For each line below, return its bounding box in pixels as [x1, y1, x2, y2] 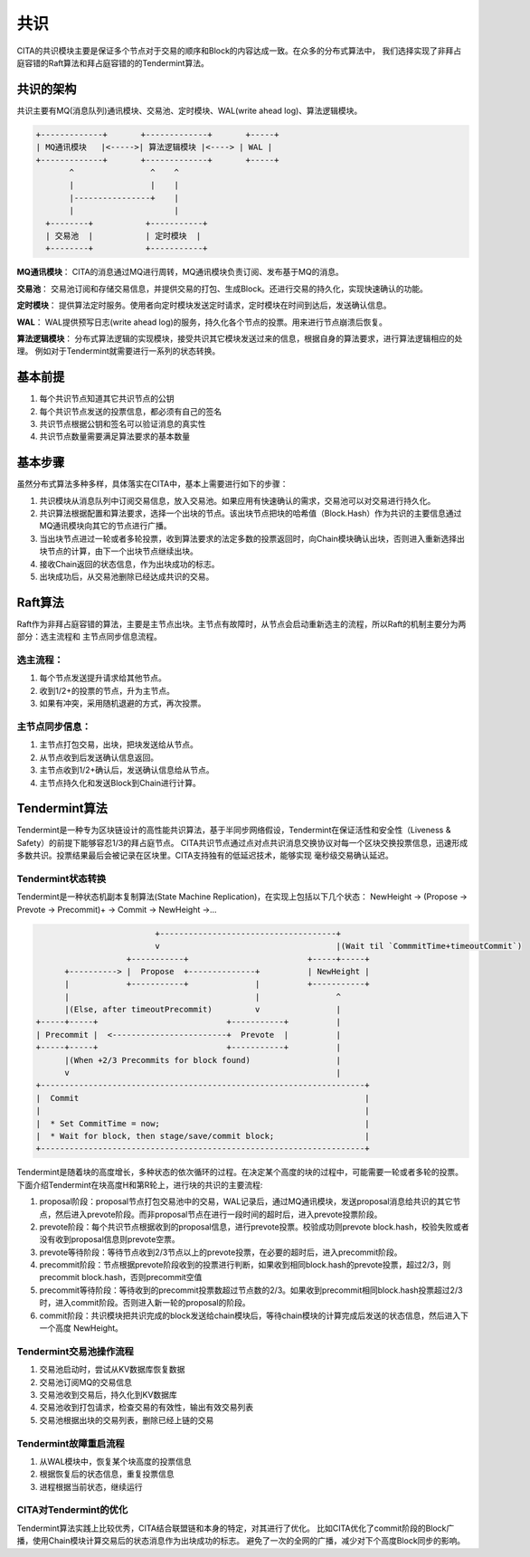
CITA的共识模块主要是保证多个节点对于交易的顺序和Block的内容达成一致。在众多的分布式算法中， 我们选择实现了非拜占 [16, 45, 462, 56]
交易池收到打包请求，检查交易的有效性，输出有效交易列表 [39, 1402, 253, 1413]
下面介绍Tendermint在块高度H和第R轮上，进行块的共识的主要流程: [16, 1179, 263, 1190]
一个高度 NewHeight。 [39, 1323, 124, 1334]
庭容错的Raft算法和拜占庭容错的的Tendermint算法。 [16, 57, 210, 68]
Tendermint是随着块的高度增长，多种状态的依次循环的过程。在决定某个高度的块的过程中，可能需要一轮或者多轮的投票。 [16, 1167, 464, 1178]
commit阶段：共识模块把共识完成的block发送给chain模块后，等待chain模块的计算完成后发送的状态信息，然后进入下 [39, 1310, 469, 1321]
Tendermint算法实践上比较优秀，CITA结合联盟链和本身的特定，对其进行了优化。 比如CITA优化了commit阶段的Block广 [16, 1523, 455, 1533]
